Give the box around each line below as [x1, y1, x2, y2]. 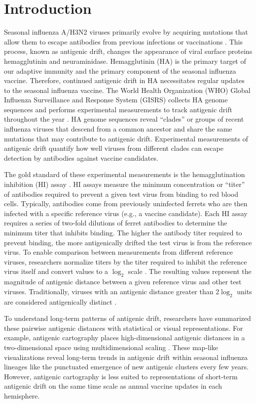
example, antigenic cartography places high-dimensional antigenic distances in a [4, 332, 245, 343]
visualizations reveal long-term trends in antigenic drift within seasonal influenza [4, 352, 248, 362]
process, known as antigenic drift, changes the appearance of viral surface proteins [4, 46, 253, 56]
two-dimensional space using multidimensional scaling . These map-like [4, 342, 219, 352]
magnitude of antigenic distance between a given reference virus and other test [4, 276, 242, 287]
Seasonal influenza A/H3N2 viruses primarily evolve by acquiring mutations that [4, 27, 248, 37]
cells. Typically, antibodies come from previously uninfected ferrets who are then [4, 198, 248, 209]
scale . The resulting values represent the [128, 266, 252, 276]
